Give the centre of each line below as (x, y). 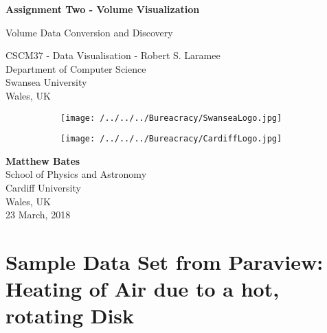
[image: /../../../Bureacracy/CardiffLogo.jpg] (171, 139)
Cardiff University (43, 188)
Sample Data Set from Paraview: (165, 262)
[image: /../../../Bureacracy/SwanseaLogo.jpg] (171, 118)
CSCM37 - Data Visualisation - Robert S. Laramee (113, 55)
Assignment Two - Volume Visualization (103, 9)
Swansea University (46, 82)
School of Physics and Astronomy (76, 174)
